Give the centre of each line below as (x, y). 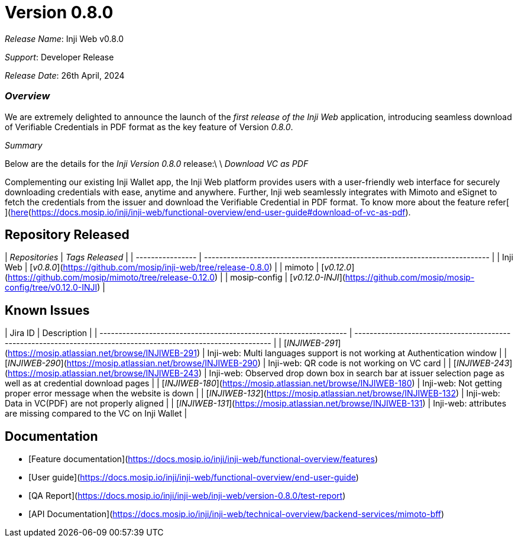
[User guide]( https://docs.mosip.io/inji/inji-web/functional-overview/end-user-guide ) (194, 478)
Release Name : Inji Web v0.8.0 (64, 38)
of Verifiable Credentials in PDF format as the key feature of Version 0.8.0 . (149, 127)
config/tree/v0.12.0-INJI (51, 288)
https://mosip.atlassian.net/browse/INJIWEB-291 (102, 353)
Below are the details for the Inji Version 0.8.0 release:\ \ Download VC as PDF (157, 163)
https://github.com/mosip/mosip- (410, 278)
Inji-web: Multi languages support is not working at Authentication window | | (357, 353)
